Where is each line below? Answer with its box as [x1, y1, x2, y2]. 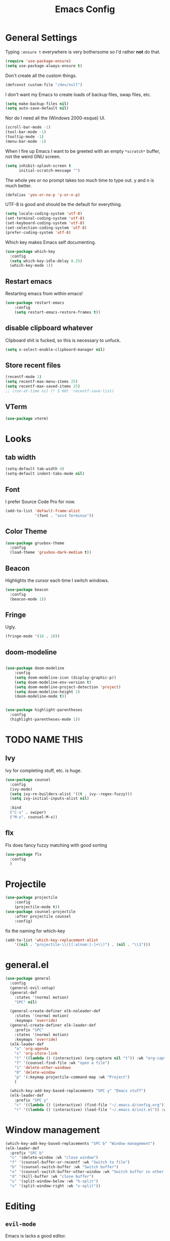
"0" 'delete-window [14, 1069, 56, 1075]
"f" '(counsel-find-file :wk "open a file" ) [14, 1060, 110, 1066]
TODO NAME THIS [5, 734, 83, 746]
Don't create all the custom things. [5, 72, 77, 78]
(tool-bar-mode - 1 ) [5, 130, 47, 135]
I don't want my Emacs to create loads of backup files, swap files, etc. [5, 91, 152, 97]
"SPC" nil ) [14, 1000, 37, 1005]
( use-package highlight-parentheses [5, 708, 82, 713]
